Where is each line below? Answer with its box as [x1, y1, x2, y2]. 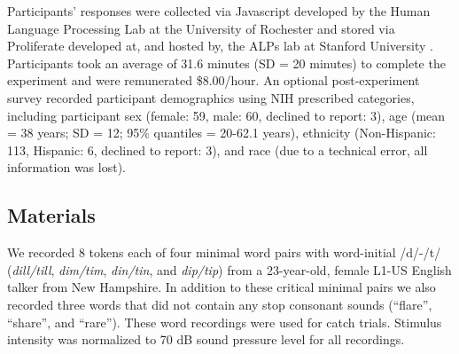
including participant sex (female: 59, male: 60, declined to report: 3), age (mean [7, 106, 446, 124]
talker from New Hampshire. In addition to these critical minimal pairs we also [7, 278, 436, 296]
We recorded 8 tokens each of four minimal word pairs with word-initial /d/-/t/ [7, 243, 441, 262]
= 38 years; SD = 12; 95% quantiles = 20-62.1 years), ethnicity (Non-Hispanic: [7, 123, 436, 142]
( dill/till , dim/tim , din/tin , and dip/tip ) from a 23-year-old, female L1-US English [7, 260, 452, 279]
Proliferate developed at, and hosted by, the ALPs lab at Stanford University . [7, 36, 433, 55]
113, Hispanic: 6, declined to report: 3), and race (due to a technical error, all [7, 140, 428, 159]
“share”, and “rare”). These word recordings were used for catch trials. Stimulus [7, 312, 442, 331]
